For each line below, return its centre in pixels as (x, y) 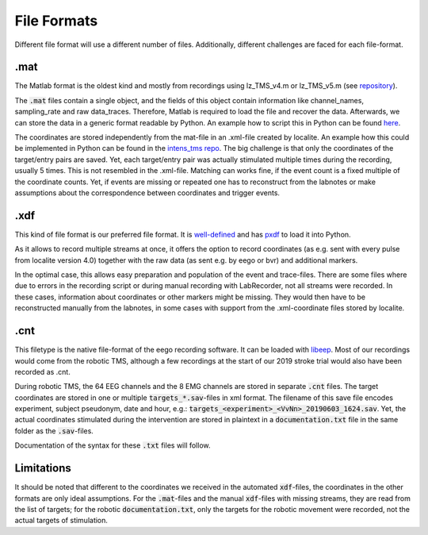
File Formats (56, 21)
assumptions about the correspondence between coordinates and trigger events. (147, 192)
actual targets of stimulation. (61, 521)
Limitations (43, 468)
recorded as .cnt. (42, 371)
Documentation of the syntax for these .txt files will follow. (113, 445)
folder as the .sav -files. (54, 431)
